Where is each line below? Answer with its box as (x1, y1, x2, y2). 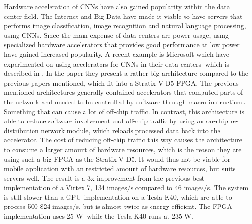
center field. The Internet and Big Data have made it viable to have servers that (4, 11, 243, 21)
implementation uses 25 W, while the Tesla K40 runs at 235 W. (4, 211, 193, 221)
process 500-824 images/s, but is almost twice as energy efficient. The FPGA (4, 201, 233, 211)
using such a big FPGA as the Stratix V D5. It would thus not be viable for (4, 154, 231, 164)
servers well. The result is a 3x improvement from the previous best (4, 172, 205, 183)
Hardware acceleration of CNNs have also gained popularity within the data (4, 1, 230, 11)
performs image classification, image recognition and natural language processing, (4, 20, 246, 31)
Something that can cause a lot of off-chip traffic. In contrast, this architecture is (4, 106, 245, 116)
